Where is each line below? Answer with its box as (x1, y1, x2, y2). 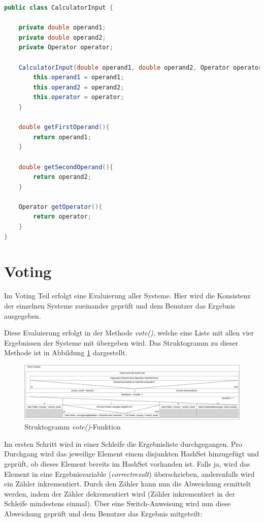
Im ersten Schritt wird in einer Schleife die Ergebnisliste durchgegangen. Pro (4, 438, 242, 449)
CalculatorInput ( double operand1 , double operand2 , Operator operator (18, 64, 262, 71)
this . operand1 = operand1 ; (33, 74, 124, 81)
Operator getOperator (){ (18, 203, 103, 210)
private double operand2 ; (18, 34, 106, 41)
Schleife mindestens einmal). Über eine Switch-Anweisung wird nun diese (4, 498, 231, 509)
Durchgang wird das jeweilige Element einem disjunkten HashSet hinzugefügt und (4, 448, 259, 459)
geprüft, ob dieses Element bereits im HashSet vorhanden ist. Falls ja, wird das (4, 458, 250, 469)
